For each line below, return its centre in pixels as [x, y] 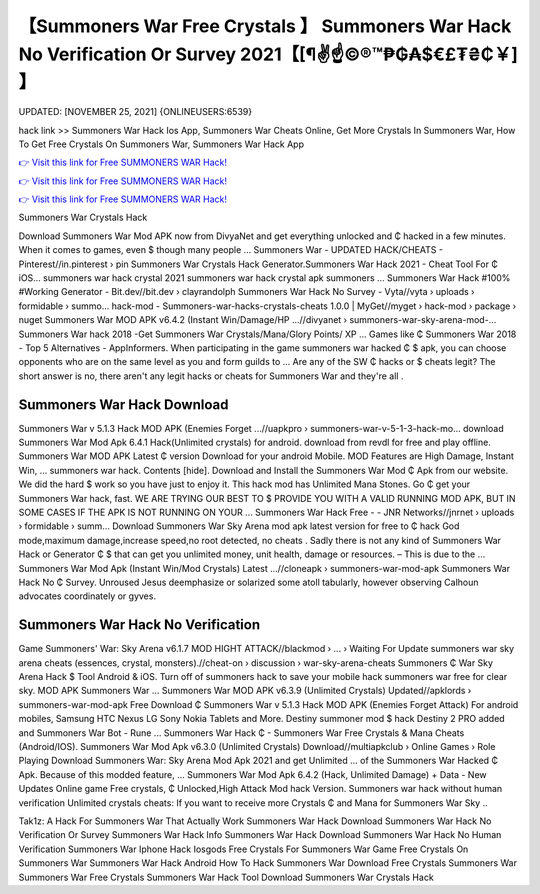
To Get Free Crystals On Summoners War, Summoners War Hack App [161, 144]
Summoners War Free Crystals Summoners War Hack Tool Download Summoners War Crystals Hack [226, 877]
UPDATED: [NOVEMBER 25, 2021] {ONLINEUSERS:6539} [135, 112]
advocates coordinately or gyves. [87, 596]
